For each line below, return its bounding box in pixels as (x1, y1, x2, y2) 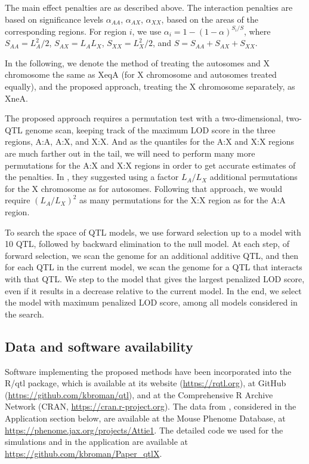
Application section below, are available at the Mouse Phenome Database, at (5, 411, 286, 424)
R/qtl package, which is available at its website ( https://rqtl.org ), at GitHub (5, 377, 286, 389)
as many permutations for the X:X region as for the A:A (79, 194, 286, 206)
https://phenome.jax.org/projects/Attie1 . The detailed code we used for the (5, 423, 283, 436)
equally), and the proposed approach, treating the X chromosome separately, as (5, 80, 295, 93)
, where (243, 25, 271, 37)
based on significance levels (5, 13, 104, 25)
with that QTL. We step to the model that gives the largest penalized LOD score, (5, 272, 305, 285)
